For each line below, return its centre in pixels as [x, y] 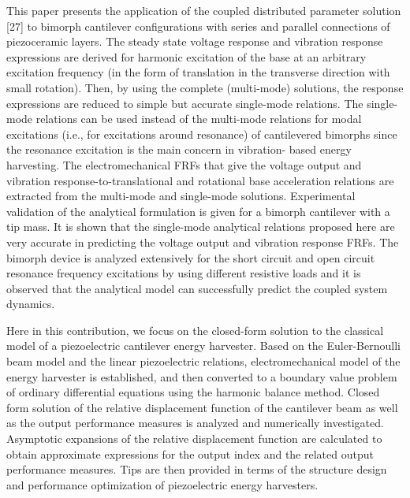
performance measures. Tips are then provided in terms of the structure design [197, 469]
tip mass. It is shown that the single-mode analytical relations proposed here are [201, 227]
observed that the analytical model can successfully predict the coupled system [197, 288]
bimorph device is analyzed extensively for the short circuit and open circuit [191, 257]
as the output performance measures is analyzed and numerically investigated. [195, 423]
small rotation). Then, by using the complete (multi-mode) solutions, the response [205, 87]
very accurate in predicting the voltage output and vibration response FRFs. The [203, 242]
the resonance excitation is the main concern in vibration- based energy [179, 149]
